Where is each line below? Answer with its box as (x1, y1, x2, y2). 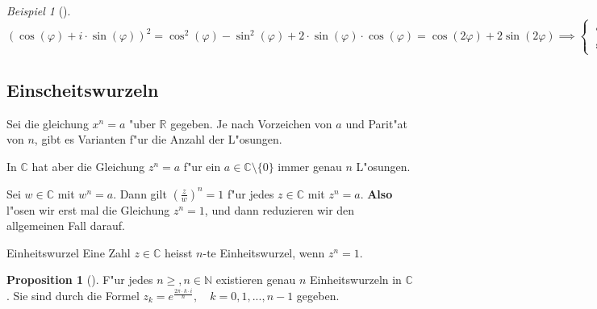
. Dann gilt (113, 185, 167, 202)
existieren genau (215, 271, 296, 288)
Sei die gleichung (6, 115, 89, 132)
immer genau (278, 158, 342, 175)
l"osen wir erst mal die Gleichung (6, 201, 170, 218)
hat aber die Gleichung (31, 158, 145, 175)
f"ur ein (183, 158, 221, 175)
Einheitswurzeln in (310, 271, 402, 288)
